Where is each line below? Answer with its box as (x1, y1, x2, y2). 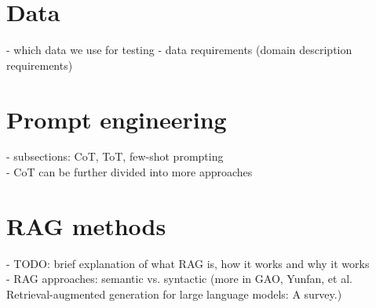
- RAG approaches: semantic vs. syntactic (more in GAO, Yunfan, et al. (6, 270, 352, 287)
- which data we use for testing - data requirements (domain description (6, 42, 352, 58)
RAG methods (6, 209, 166, 241)
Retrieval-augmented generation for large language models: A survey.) (6, 285, 342, 302)
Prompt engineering (6, 103, 227, 135)
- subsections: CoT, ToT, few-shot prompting (6, 148, 224, 165)
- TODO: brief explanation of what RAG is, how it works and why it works (6, 255, 370, 271)
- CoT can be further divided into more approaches (6, 164, 253, 180)
